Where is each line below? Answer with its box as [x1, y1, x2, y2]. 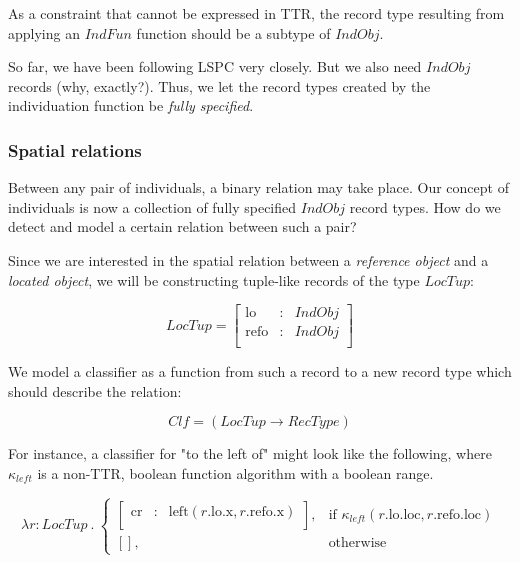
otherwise [328, 535, 387, 550]
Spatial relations [8, 137, 142, 162]
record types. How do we [349, 196, 501, 217]
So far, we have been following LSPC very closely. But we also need [8, 56, 422, 77]
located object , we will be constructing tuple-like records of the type [8, 269, 420, 290]
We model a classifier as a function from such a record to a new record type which [8, 361, 512, 382]
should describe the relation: [8, 380, 182, 401]
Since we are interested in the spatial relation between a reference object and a [8, 249, 489, 270]
